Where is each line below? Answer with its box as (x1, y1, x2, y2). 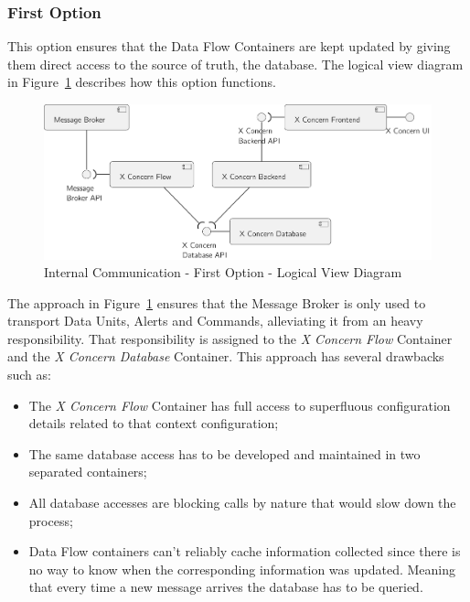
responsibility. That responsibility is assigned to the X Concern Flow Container (7, 328, 453, 348)
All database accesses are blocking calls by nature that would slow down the (28, 493, 456, 512)
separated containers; (28, 462, 147, 481)
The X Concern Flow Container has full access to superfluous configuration (28, 395, 451, 414)
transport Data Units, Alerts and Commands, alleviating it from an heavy (7, 311, 423, 330)
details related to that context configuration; (28, 414, 279, 433)
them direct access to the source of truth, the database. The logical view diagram (7, 54, 464, 73)
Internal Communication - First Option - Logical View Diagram (44, 263, 402, 282)
